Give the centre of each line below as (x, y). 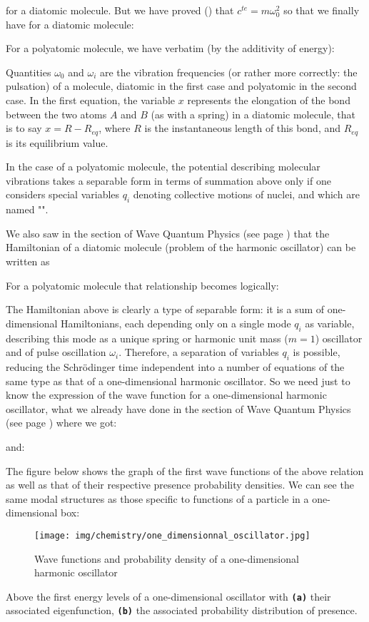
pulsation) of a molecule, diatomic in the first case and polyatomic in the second (181, 86)
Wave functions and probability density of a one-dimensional (167, 558)
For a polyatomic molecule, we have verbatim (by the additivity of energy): (170, 48)
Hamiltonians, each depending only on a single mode (176, 323)
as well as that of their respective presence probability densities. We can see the (180, 485)
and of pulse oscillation (56, 352)
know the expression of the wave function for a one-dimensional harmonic (166, 395)
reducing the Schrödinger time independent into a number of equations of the (175, 366)
